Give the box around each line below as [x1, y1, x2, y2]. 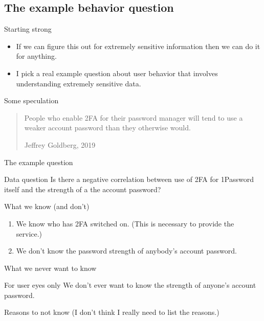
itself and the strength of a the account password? [4, 184, 161, 194]
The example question [4, 156, 73, 167]
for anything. [16, 51, 57, 61]
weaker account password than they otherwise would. [24, 122, 191, 133]
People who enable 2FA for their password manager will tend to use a [24, 112, 243, 123]
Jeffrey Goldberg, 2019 [24, 139, 96, 150]
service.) [16, 228, 42, 239]
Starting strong [4, 24, 52, 34]
